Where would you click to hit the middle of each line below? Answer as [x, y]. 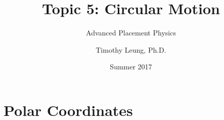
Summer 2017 [131, 67]
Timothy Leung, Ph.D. [131, 49]
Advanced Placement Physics [131, 33]
